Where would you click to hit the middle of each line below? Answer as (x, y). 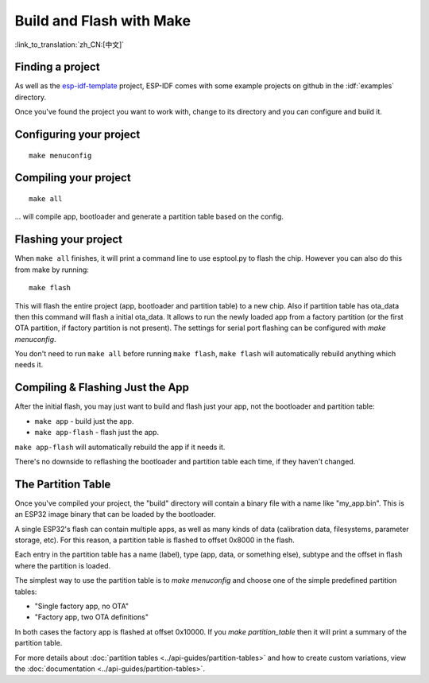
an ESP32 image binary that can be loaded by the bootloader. (115, 514)
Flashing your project (69, 240)
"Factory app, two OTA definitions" (91, 617)
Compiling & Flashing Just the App (102, 388)
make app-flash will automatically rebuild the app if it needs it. (120, 447)
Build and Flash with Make (102, 21)
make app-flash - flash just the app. (97, 433)
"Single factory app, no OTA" (81, 606)
